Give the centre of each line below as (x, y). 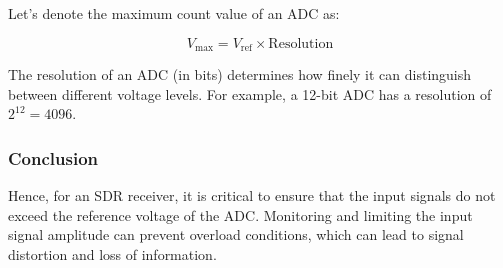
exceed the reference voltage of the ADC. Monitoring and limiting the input (240, 214)
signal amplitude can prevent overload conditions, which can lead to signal (236, 234)
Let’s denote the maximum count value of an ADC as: (174, 13)
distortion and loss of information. (112, 253)
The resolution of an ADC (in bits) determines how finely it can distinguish (240, 74)
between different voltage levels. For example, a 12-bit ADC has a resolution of (250, 93)
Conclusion (53, 157)
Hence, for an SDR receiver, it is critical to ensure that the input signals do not (252, 195)
